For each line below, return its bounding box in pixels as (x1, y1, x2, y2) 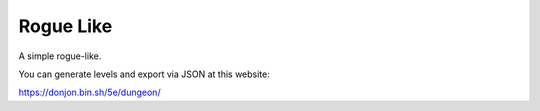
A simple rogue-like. (18, 50, 102, 62)
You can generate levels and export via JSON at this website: (18, 68, 270, 80)
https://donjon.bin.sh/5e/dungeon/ (18, 86, 161, 99)
